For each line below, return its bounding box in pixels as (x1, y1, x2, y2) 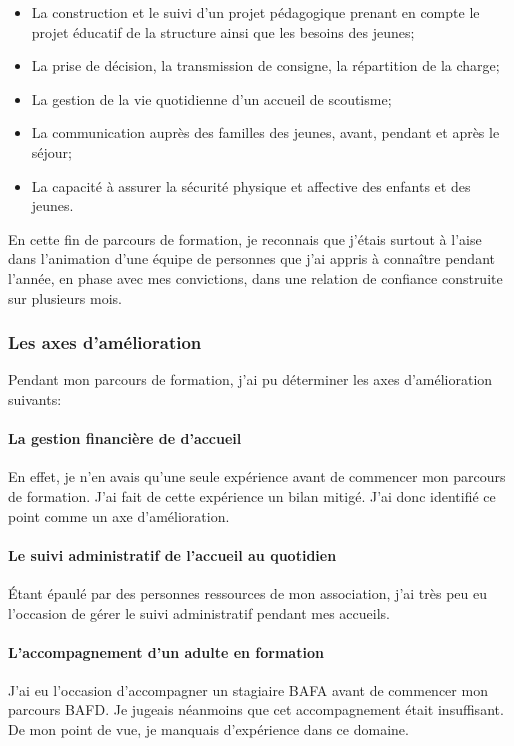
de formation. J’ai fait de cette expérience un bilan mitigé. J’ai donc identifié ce (8, 485, 496, 506)
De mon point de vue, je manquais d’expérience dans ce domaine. (8, 719, 409, 740)
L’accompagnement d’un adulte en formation (8, 641, 324, 662)
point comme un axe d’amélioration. (8, 505, 230, 526)
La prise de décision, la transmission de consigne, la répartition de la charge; (31, 55, 500, 76)
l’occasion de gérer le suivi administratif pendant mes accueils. (8, 602, 390, 623)
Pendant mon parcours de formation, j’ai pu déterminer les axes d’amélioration (8, 369, 493, 390)
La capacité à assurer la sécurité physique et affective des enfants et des (31, 175, 471, 196)
